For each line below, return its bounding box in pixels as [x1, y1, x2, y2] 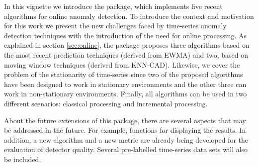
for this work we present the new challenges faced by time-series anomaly [4, 20, 227, 31]
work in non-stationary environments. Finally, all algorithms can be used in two [4, 88, 247, 99]
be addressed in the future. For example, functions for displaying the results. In [4, 125, 246, 135]
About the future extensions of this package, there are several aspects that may [4, 115, 246, 125]
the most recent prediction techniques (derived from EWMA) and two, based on [4, 49, 248, 60]
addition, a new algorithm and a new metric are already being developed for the [4, 134, 248, 145]
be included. [4, 154, 41, 164]
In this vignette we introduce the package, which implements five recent [4, 1, 223, 11]
